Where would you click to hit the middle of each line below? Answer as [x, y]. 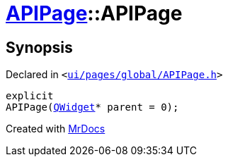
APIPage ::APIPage [94, 13]
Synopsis [39, 47]
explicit [30, 96]
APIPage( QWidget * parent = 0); [92, 107]
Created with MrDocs [56, 129]
